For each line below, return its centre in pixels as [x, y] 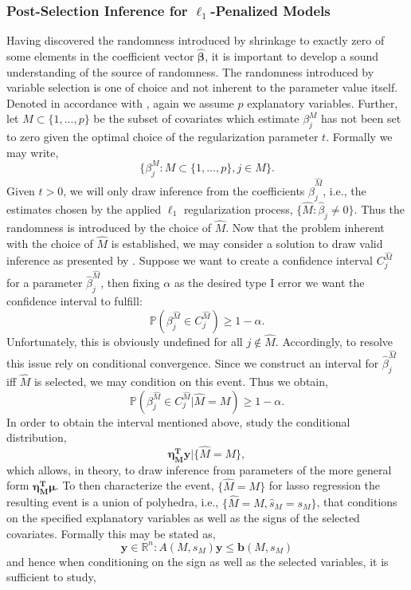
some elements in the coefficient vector [100, 56]
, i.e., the [344, 190]
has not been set [361, 118]
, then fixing [130, 283]
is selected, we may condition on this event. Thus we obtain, [181, 381]
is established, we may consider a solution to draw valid [247, 243]
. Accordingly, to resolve [334, 342]
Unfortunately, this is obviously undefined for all [125, 342]
